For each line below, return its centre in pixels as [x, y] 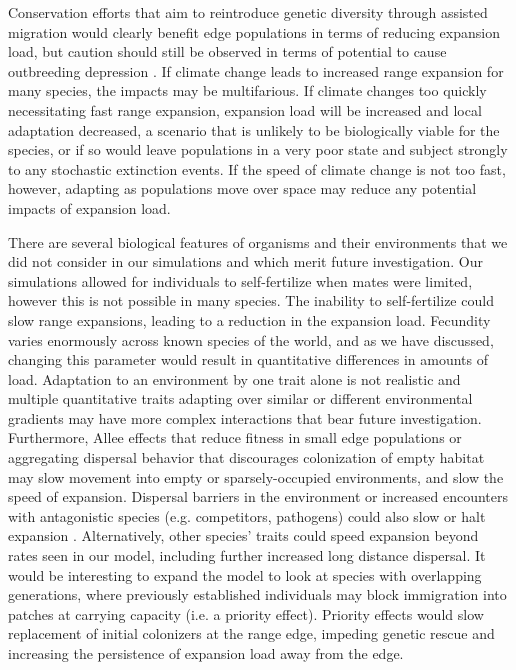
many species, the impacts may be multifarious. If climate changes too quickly [247, 90]
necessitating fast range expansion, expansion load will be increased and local [245, 109]
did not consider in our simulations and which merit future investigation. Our [246, 261]
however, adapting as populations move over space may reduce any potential [242, 188]
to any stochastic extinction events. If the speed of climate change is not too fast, [257, 168]
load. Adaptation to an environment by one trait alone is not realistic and [234, 378]
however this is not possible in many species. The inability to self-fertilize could [251, 300]
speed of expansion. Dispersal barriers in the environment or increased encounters [258, 496]
